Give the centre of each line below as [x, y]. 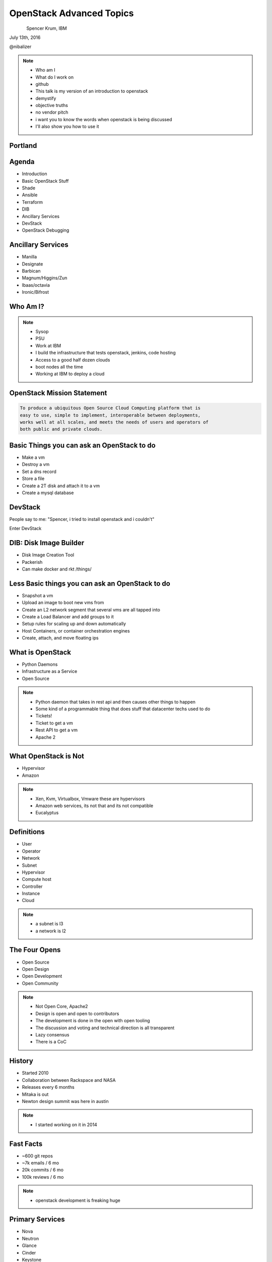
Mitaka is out [35, 1094]
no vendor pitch [52, 112]
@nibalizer [20, 47]
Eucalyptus [47, 813]
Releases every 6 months [48, 1087]
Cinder [29, 1252]
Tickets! [44, 716]
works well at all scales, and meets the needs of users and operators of [114, 422]
